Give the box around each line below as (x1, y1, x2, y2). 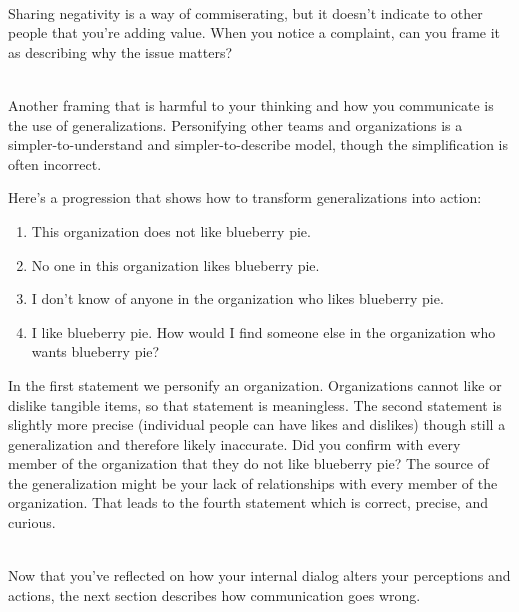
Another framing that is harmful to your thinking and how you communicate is (8, 94, 494, 115)
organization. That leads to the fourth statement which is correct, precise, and (8, 492, 488, 513)
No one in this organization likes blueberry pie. (31, 254, 320, 275)
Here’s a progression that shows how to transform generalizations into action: (8, 187, 482, 208)
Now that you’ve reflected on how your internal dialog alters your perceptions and (8, 565, 511, 586)
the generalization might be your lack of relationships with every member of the (8, 472, 498, 493)
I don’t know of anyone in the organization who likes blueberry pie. (31, 288, 444, 309)
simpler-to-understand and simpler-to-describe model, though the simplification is (8, 134, 508, 155)
